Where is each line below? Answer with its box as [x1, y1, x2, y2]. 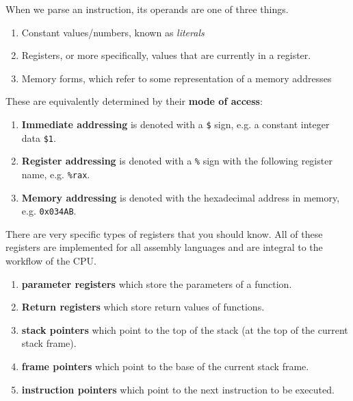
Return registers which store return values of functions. [21, 300, 265, 314]
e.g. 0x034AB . [21, 204, 77, 218]
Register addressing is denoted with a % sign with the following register [21, 154, 332, 168]
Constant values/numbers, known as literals [21, 25, 205, 39]
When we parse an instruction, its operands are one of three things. [5, 2, 289, 16]
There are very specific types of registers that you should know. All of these [5, 226, 323, 241]
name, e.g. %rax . [21, 167, 90, 181]
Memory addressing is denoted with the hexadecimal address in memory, [21, 190, 340, 204]
